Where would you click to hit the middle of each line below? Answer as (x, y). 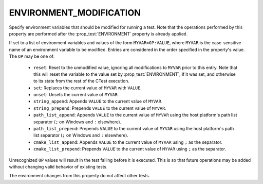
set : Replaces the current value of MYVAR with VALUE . (88, 88)
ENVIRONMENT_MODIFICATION (75, 13)
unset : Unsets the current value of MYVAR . (76, 95)
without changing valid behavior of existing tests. (58, 167)
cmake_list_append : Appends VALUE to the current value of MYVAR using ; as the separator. (128, 142)
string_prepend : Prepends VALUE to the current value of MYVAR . (100, 108)
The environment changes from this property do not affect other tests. (80, 176)
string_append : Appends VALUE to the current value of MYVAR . (98, 101)
